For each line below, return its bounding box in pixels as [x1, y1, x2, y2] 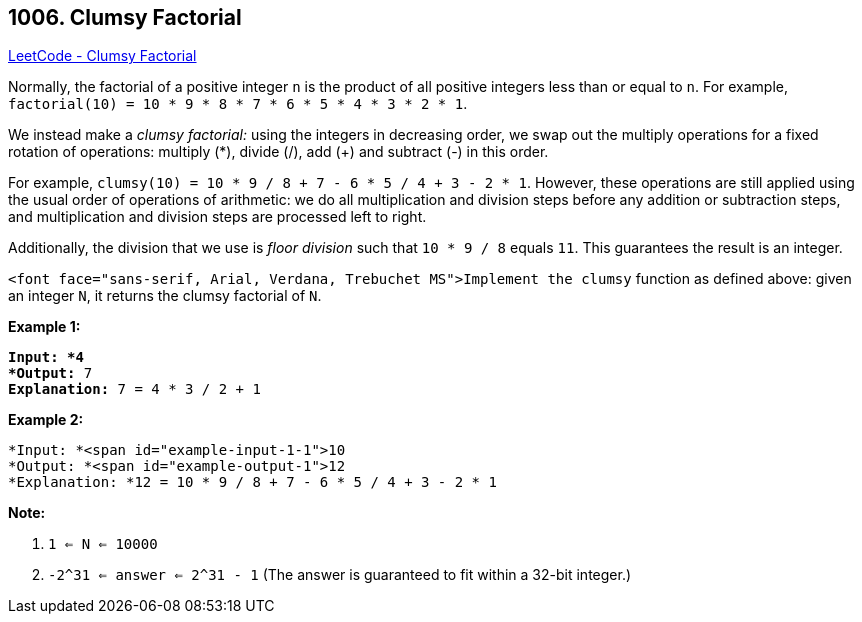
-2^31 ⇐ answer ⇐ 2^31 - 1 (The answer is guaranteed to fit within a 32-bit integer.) [48, 566, 632, 584]
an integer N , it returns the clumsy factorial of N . [8, 287, 322, 305]
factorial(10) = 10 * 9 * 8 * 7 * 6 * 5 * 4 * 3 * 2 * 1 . [8, 95, 468, 113]
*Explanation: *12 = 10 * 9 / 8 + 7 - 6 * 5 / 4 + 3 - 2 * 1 [8, 474, 497, 491]
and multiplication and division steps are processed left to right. [8, 208, 427, 226]
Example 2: [8, 411, 84, 429]
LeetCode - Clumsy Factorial [8, 47, 197, 65]
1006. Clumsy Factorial [8, 5, 242, 30]
